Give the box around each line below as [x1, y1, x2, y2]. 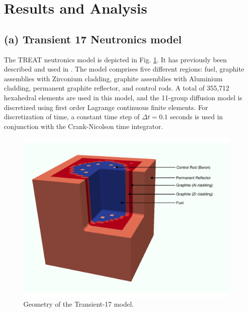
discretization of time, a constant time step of [4, 111, 140, 122]
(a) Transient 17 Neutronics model [4, 31, 182, 46]
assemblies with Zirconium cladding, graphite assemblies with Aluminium [4, 73, 223, 83]
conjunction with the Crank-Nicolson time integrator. [4, 121, 163, 131]
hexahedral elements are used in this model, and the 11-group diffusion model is [4, 92, 243, 102]
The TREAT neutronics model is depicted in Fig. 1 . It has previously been [4, 54, 227, 64]
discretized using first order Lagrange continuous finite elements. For [4, 102, 208, 112]
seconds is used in [170, 111, 223, 122]
